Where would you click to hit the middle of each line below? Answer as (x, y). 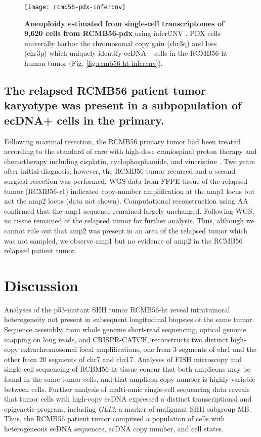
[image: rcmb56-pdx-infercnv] (75, 7)
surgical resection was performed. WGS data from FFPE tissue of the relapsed (126, 181)
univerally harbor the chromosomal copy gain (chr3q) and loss (121, 43)
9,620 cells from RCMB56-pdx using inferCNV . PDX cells (122, 33)
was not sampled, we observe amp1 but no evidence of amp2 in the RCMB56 (123, 240)
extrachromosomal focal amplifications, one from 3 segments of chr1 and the (138, 349)
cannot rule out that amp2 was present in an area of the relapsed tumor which (126, 230)
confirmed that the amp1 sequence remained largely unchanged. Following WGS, (129, 210)
